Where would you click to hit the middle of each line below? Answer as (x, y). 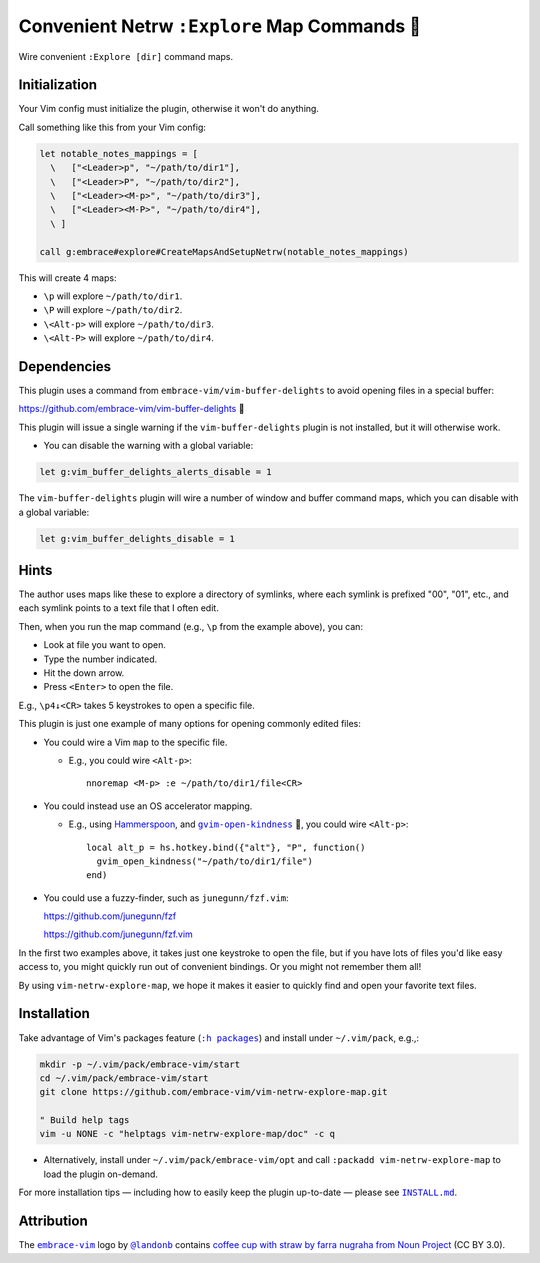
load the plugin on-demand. (101, 1174)
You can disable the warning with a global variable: (148, 446)
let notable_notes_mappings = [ (119, 153)
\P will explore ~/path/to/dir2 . (113, 310)
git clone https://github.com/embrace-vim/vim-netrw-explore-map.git (213, 1092)
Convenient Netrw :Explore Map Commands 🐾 (220, 26)
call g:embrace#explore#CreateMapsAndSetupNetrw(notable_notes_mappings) (224, 251)
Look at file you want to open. (105, 645)
